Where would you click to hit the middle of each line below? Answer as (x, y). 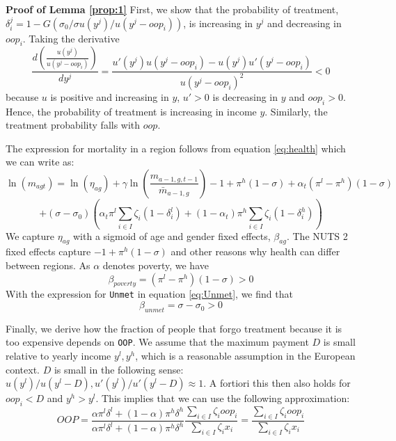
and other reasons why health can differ (255, 251)
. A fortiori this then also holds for (277, 383)
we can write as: (40, 162)
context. (23, 369)
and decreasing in (304, 23)
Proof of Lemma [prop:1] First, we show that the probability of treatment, (172, 9)
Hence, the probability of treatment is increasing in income (131, 111)
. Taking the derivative (71, 38)
